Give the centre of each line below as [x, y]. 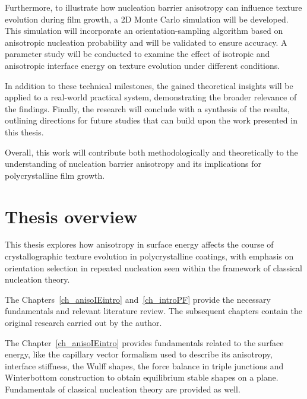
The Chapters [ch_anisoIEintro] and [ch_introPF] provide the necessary [138, 299]
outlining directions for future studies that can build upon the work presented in [151, 120]
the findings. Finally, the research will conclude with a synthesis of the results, [147, 108]
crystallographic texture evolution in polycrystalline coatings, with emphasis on [149, 256]
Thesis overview [71, 216]
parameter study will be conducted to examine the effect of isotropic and [137, 54]
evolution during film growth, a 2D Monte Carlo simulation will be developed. [147, 19]
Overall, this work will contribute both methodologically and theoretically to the [151, 152]
